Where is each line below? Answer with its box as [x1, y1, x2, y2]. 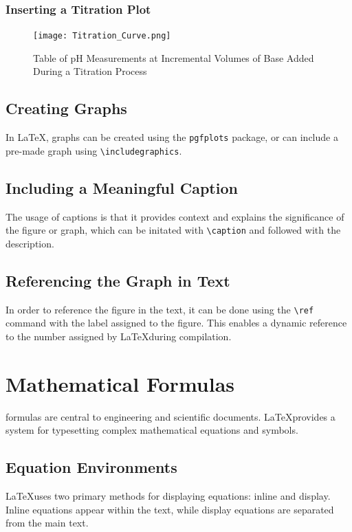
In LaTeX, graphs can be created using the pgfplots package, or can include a [5, 130, 338, 144]
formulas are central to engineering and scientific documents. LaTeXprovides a [5, 409, 335, 423]
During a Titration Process [33, 64, 147, 78]
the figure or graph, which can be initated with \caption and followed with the [5, 223, 341, 237]
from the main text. [5, 516, 89, 530]
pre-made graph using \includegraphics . [5, 143, 182, 157]
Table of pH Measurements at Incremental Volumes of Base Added [33, 50, 314, 65]
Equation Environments [5, 456, 177, 478]
